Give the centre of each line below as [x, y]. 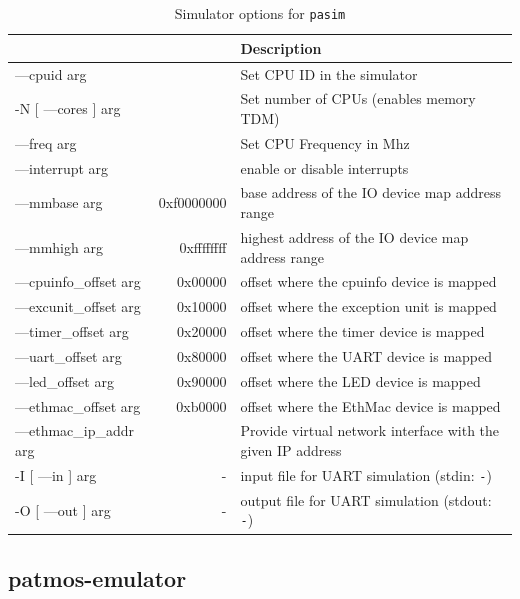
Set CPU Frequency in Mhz [325, 142]
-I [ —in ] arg [56, 474]
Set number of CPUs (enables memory [358, 98]
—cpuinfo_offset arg [78, 281]
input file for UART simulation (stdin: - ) [366, 474]
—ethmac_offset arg [78, 405]
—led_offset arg [64, 380]
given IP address [291, 450]
